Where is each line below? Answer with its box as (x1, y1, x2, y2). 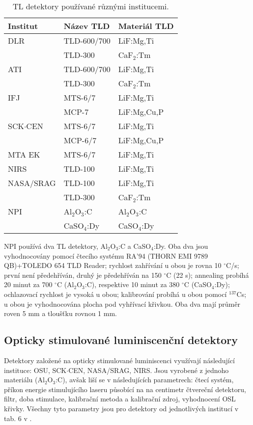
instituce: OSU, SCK (4, 365, 67, 375)
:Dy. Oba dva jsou (153, 241, 208, 251)
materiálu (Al (4, 374, 45, 385)
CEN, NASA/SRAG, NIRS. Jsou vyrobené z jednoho (68, 365, 229, 375)
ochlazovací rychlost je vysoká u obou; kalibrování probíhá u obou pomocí (4, 289, 227, 299)
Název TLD (63, 20, 110, 31)
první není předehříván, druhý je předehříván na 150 (4, 269, 162, 280)
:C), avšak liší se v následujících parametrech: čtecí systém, (56, 374, 234, 385)
